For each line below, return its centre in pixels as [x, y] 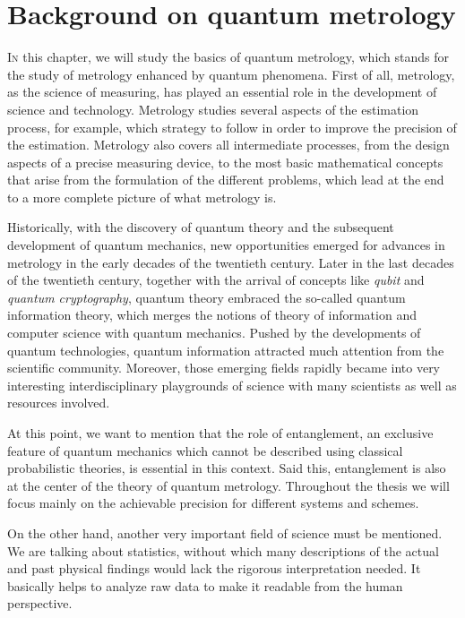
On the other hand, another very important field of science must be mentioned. [225, 532]
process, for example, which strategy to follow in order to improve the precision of [232, 127]
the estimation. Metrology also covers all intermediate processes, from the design [228, 145]
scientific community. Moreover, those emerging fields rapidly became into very [224, 368]
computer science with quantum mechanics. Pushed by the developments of [214, 333]
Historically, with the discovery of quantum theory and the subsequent [201, 227]
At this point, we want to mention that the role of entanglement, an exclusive [220, 433]
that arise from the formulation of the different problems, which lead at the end [226, 180]
